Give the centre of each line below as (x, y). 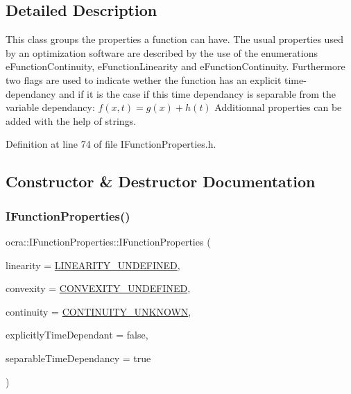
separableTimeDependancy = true (78, 358)
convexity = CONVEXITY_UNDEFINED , (98, 288)
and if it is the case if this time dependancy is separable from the (198, 93)
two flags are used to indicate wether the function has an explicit (144, 79)
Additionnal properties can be (278, 107)
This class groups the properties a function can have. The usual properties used (174, 39)
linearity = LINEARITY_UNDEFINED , (93, 265)
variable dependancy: (50, 107)
